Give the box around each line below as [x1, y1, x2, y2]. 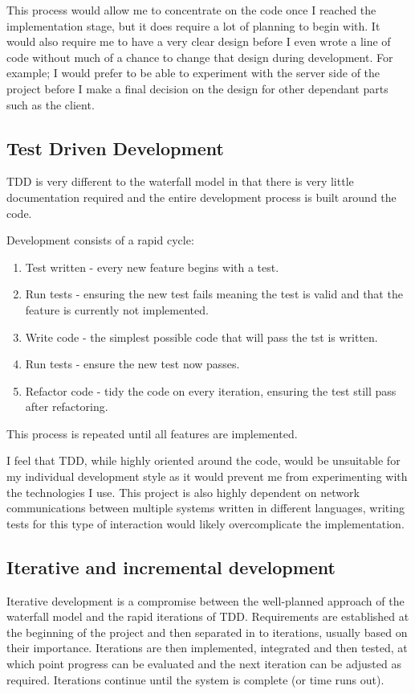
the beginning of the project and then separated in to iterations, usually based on [6, 623, 408, 640]
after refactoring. [25, 398, 108, 415]
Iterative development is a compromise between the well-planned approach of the [6, 592, 405, 609]
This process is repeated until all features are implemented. [6, 425, 298, 441]
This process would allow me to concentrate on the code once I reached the [6, 2, 376, 18]
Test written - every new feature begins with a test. [25, 258, 279, 275]
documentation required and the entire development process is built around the [6, 188, 397, 205]
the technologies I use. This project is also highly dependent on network [6, 483, 360, 500]
